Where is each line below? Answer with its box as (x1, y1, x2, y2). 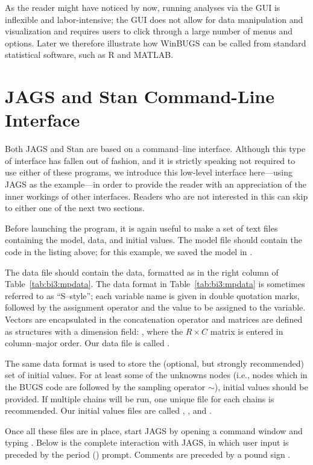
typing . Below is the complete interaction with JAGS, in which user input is (5, 436, 289, 449)
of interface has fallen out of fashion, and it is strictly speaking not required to (5, 154, 296, 166)
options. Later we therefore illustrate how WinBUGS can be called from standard (5, 36, 306, 49)
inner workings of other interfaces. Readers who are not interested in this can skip (5, 189, 308, 202)
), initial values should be (214, 380, 308, 393)
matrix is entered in (210, 324, 283, 337)
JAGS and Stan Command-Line (5, 84, 274, 109)
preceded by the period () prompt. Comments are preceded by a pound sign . (5, 448, 291, 460)
